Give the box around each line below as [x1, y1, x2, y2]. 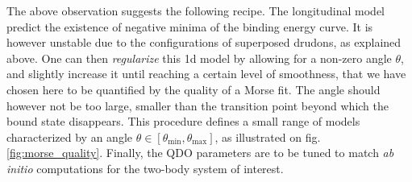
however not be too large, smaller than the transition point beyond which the [6, 97, 389, 114]
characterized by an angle [6, 128, 133, 145]
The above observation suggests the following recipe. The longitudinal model [6, 2, 385, 19]
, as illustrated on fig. [214, 128, 321, 145]
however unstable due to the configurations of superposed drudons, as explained [6, 34, 402, 51]
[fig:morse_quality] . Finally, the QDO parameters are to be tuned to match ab [6, 144, 394, 161]
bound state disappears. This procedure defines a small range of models [6, 113, 360, 130]
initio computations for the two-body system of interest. [6, 159, 284, 176]
